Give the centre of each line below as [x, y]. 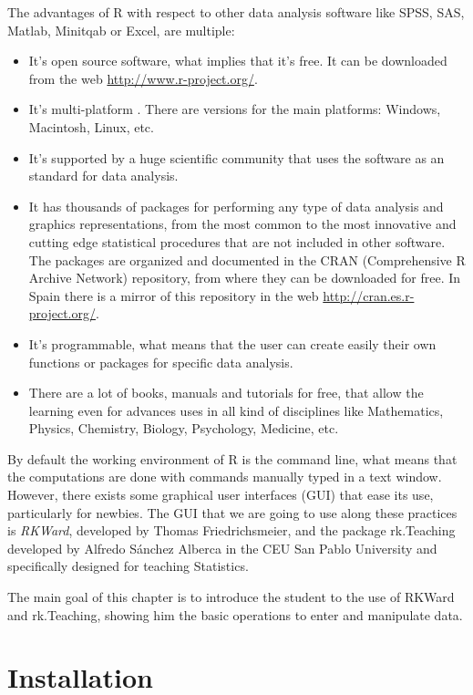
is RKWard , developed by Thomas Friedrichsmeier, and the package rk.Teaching [231, 530]
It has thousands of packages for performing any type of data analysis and [236, 206]
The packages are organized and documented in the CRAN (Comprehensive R [247, 259]
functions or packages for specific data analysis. [161, 362]
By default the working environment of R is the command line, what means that [232, 458]
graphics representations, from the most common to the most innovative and [242, 224]
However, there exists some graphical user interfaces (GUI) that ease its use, [221, 495]
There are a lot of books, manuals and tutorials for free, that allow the [226, 393]
